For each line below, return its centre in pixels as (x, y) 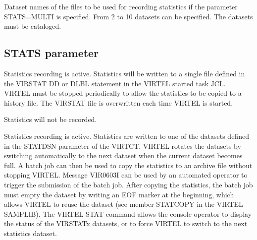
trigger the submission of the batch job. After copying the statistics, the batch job (128, 184)
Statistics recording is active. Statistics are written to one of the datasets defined (127, 136)
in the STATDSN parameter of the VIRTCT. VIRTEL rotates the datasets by (123, 146)
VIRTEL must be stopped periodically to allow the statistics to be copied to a (123, 93)
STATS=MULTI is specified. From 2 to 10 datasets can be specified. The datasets (128, 16)
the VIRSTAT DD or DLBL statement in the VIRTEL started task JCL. (115, 83)
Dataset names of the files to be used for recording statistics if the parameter (121, 6)
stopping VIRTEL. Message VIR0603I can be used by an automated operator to (126, 175)
